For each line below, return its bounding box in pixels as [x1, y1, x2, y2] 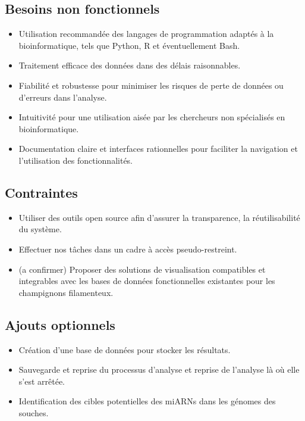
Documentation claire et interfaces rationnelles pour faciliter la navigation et [18, 142, 298, 155]
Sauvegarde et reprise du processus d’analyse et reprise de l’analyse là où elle [18, 363, 300, 376]
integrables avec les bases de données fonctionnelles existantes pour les [18, 275, 275, 287]
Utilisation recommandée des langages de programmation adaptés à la [18, 27, 274, 40]
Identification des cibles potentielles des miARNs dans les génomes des [18, 395, 276, 407]
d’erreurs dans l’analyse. [18, 91, 107, 103]
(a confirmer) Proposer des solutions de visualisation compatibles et [18, 263, 266, 275]
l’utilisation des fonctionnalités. [18, 154, 133, 166]
